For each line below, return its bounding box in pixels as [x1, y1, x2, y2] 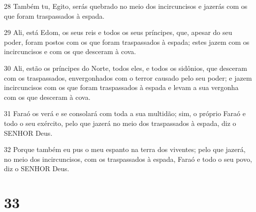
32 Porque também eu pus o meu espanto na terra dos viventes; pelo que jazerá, [4, 144, 246, 154]
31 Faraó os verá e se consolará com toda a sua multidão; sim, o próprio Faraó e [4, 108, 246, 119]
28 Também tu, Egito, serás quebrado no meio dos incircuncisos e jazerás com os [4, 1, 248, 11]
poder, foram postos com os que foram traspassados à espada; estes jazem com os [4, 36, 250, 47]
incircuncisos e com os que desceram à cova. [4, 46, 136, 57]
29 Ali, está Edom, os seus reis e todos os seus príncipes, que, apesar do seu [4, 27, 232, 37]
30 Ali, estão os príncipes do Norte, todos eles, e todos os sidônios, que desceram [4, 62, 247, 73]
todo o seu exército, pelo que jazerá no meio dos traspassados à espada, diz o [4, 118, 236, 128]
